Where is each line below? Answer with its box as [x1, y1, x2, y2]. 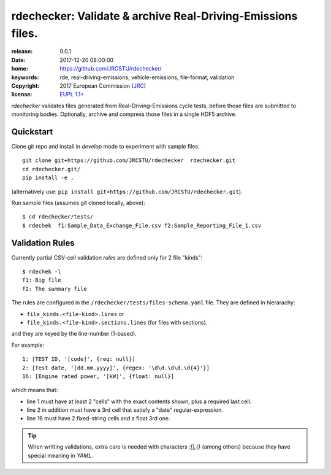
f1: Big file [22, 277, 61, 284]
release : [11, 48, 33, 55]
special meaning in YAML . [28, 452, 93, 459]
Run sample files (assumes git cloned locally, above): [11, 199, 145, 206]
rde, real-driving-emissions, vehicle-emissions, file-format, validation [59, 74, 235, 81]
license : [11, 91, 32, 98]
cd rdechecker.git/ [22, 166, 81, 172]
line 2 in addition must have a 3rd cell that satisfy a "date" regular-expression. [26, 406, 223, 414]
